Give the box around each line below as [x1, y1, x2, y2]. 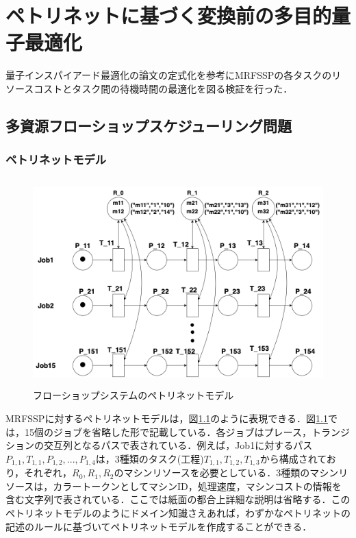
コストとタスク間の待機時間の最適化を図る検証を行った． [34, 81, 293, 95]
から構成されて [259, 451, 327, 465]
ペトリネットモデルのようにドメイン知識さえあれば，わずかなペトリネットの [5, 506, 351, 520]
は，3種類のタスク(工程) [95, 451, 204, 465]
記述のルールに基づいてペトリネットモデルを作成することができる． [5, 519, 312, 533]
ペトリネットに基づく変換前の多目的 [5, 1, 332, 29]
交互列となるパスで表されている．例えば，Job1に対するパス [43, 438, 313, 452]
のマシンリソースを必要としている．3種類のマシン [114, 465, 339, 480]
